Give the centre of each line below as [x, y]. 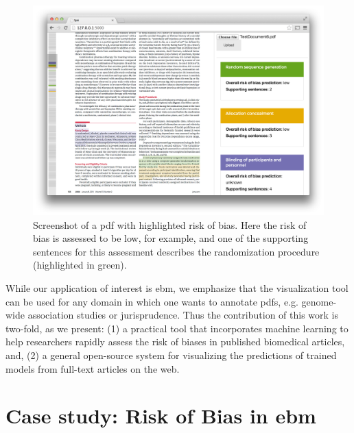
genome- [319, 301]
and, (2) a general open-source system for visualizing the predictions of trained [171, 355]
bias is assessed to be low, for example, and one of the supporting [171, 238]
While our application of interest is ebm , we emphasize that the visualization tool [177, 287]
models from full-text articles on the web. [93, 368]
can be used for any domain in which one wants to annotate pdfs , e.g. [152, 301]
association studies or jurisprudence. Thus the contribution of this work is [183, 315]
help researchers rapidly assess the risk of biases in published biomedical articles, [175, 342]
